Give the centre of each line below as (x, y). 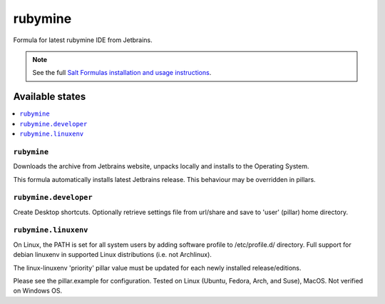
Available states (50, 97)
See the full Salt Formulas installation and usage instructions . (122, 73)
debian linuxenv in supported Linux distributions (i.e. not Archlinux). (112, 255)
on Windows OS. (38, 291)
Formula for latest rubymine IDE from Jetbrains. (83, 40)
